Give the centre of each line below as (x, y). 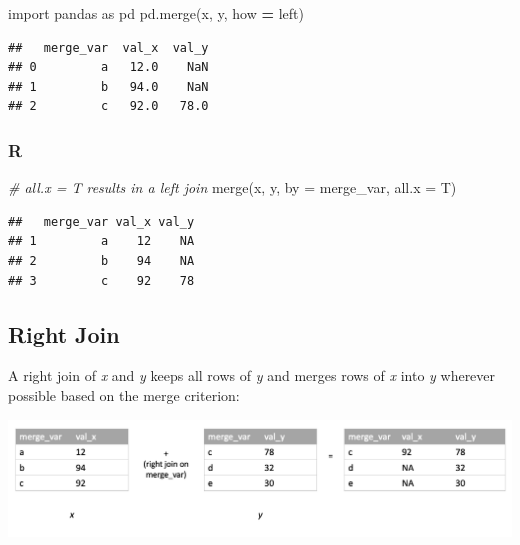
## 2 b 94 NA (101, 260)
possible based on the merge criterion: (124, 394)
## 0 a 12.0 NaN (108, 67)
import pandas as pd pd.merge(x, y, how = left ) (156, 13)
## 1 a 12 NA (101, 241)
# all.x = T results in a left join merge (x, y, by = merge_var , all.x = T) (232, 187)
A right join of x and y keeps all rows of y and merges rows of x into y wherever (252, 375)
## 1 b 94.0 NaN (108, 86)
